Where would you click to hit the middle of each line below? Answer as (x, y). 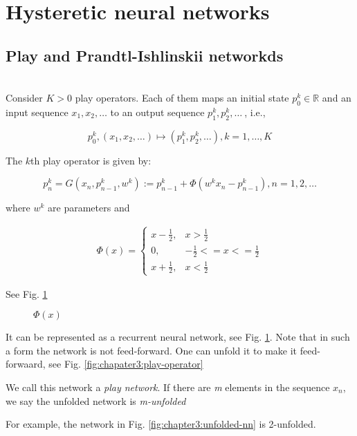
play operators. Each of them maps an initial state (182, 98)
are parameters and (89, 208)
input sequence (37, 112)
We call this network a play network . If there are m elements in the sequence (168, 387)
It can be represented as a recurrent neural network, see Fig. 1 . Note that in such (178, 337)
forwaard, (26, 364)
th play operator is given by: (91, 160)
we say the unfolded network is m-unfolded (96, 400)
